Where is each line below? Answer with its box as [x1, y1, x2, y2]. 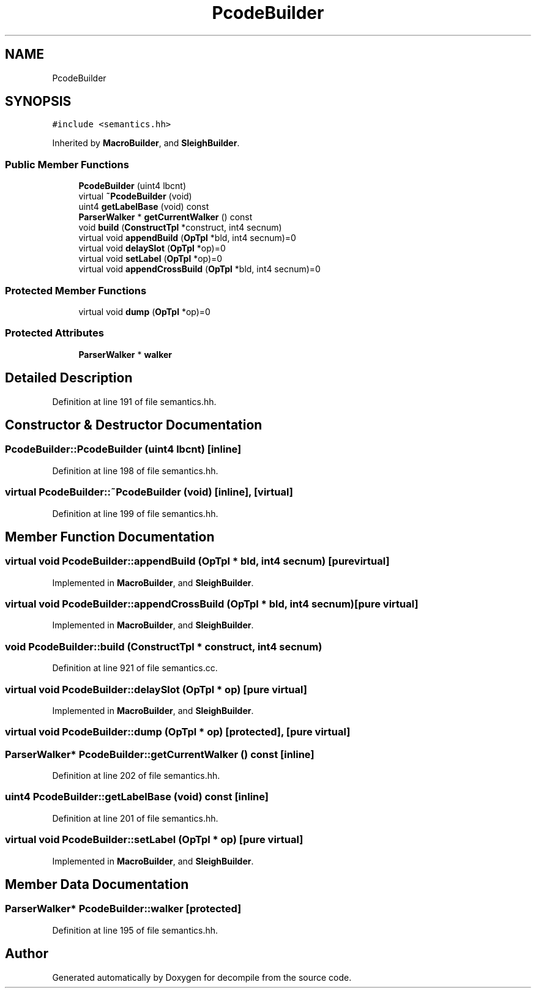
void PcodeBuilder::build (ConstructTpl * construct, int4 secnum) [5, 640, 322, 653]
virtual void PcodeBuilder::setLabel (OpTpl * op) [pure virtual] [5, 833, 303, 846]
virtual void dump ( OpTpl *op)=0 [78, 306, 210, 317]
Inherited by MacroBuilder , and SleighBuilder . [52, 138, 240, 149]
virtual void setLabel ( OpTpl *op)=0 [78, 253, 223, 264]
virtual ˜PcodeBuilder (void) [78, 191, 192, 202]
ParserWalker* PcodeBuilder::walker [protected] [5, 902, 242, 915]
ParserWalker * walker [78, 349, 173, 360]
